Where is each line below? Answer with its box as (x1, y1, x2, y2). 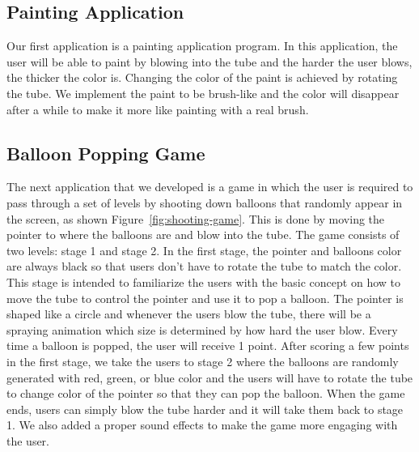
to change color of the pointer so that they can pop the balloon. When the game (6, 385, 405, 402)
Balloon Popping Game (6, 140, 205, 165)
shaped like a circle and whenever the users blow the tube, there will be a (6, 305, 371, 322)
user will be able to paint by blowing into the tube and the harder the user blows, (6, 53, 413, 70)
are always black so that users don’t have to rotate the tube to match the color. (6, 258, 402, 275)
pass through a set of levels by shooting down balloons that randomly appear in (6, 194, 403, 211)
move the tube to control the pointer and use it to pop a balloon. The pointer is (6, 289, 404, 306)
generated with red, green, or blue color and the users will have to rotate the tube (6, 369, 413, 386)
